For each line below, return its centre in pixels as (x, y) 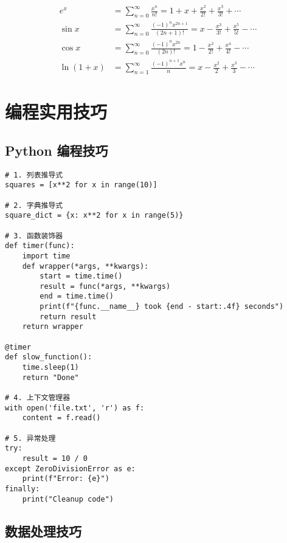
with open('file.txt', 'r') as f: (75, 408)
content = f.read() (61, 418)
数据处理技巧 (43, 531)
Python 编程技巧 (57, 150)
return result (68, 316)
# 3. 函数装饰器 (34, 236)
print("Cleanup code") (68, 499)
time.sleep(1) (50, 368)
